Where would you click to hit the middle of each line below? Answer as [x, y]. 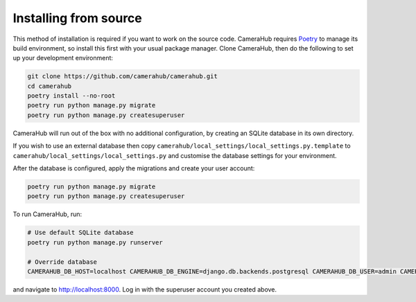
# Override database [62, 262]
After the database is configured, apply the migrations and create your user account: [134, 168]
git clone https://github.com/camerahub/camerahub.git [122, 77]
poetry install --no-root [71, 96]
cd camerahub [50, 86]
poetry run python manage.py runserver [95, 242]
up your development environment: [63, 58]
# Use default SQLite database [81, 233]
